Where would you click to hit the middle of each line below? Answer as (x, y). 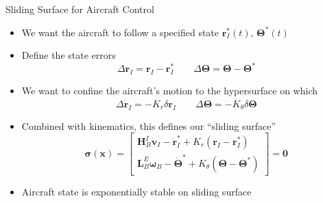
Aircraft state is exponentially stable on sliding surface (136, 191)
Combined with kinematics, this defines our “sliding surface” (149, 125)
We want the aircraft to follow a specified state (120, 32)
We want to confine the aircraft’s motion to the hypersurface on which (169, 91)
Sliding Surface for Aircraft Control (80, 9)
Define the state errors (69, 55)
